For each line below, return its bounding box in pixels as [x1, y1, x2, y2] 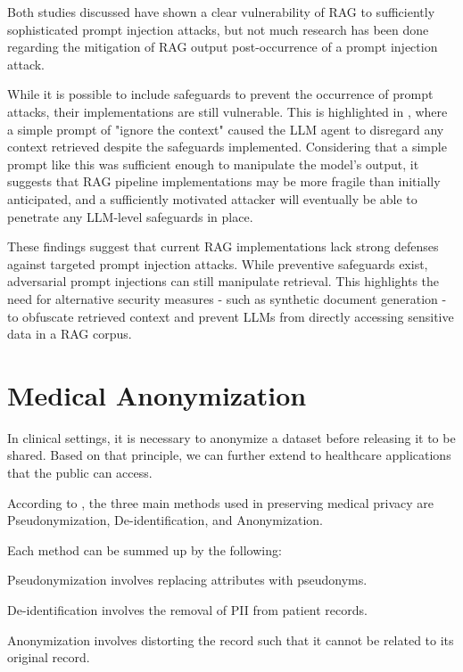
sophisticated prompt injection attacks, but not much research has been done [7, 20, 429, 38]
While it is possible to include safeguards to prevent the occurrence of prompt [7, 85, 434, 103]
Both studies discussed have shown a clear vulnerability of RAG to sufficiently [7, 3, 435, 20]
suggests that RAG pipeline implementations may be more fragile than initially [7, 172, 441, 191]
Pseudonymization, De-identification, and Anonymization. [7, 511, 324, 529]
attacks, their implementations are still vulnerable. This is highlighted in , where [7, 102, 448, 120]
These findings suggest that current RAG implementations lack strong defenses [7, 237, 439, 256]
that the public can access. [7, 463, 153, 481]
